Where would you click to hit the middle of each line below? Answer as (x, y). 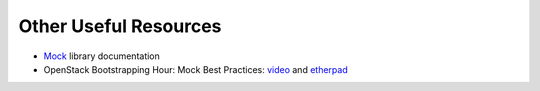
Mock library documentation (101, 56)
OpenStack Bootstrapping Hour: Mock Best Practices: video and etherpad (196, 69)
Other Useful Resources (120, 26)
